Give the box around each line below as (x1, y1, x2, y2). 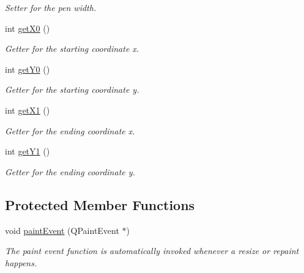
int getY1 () (5, 145, 50, 158)
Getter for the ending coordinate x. (5, 124, 135, 137)
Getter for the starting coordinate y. (5, 83, 139, 96)
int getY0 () (5, 62, 50, 75)
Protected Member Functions (5, 195, 195, 214)
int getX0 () (5, 21, 50, 34)
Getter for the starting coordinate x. (5, 42, 139, 55)
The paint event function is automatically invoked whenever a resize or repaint (5, 244, 299, 257)
